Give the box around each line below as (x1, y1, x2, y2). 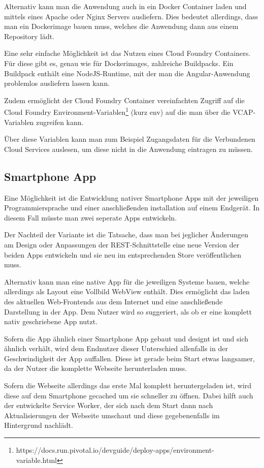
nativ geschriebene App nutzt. (4, 316, 98, 327)
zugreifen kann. (36, 116, 84, 127)
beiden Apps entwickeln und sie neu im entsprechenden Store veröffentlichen (4, 249, 241, 260)
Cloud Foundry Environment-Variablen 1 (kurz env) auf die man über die (4, 105, 230, 117)
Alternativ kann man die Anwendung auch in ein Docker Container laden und (4, 1, 247, 11)
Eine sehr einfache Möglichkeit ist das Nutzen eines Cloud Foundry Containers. (4, 48, 251, 58)
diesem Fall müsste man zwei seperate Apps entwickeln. (4, 212, 177, 223)
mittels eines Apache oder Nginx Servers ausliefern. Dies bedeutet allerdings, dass (4, 11, 258, 21)
